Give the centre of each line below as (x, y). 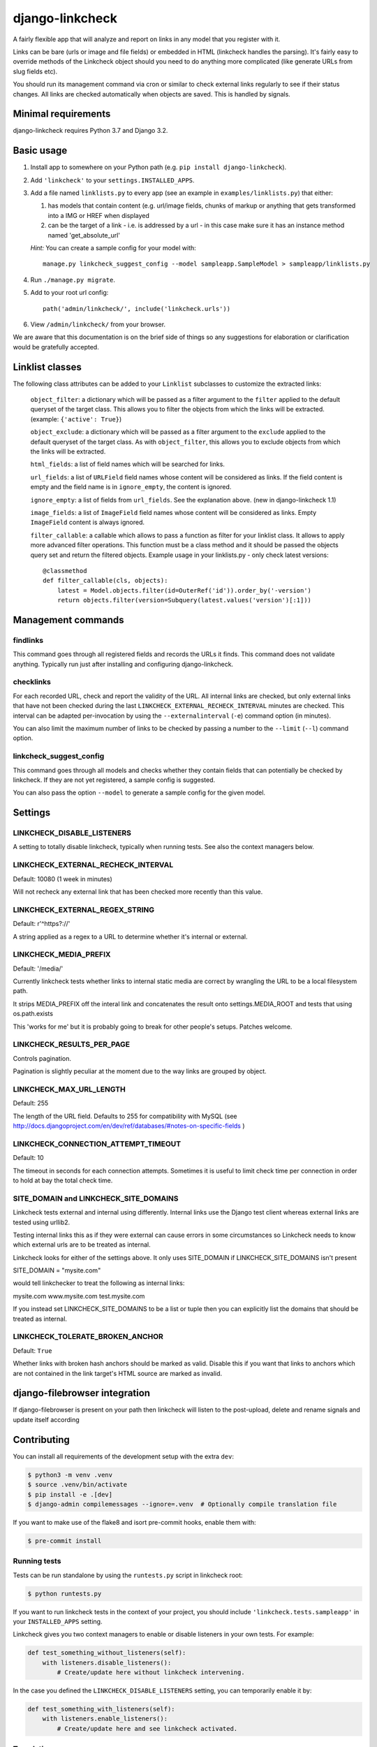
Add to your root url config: (69, 293)
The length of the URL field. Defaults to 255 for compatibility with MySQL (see (125, 1116)
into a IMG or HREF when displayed (99, 215)
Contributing (41, 1440)
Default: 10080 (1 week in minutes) (63, 879)
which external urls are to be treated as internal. (82, 1245)
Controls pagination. (42, 1058)
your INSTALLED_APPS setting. (58, 1621)
